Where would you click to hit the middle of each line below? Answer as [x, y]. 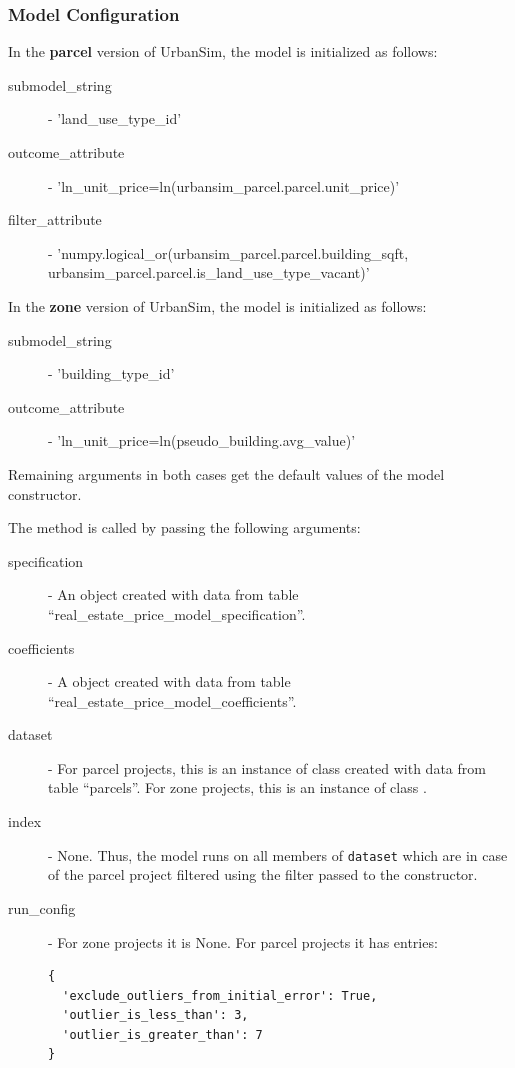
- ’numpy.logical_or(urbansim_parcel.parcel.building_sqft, [228, 252]
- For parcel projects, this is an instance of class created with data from [267, 767]
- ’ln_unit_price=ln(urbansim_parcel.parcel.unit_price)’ [224, 185]
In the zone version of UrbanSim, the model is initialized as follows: [217, 305]
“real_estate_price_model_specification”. [177, 613]
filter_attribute [55, 219]
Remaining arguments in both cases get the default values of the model [226, 473]
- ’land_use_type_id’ [115, 118]
